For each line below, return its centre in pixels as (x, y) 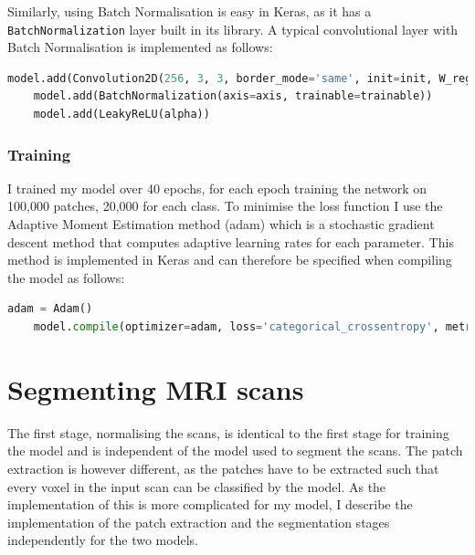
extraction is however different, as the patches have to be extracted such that (223, 468)
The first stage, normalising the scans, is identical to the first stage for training (228, 432)
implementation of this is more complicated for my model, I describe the (210, 504)
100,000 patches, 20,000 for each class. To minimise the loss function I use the (225, 206)
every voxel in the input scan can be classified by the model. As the (197, 486)
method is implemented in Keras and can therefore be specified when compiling (230, 260)
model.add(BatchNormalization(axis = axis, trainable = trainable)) (233, 96)
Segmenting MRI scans (156, 388)
